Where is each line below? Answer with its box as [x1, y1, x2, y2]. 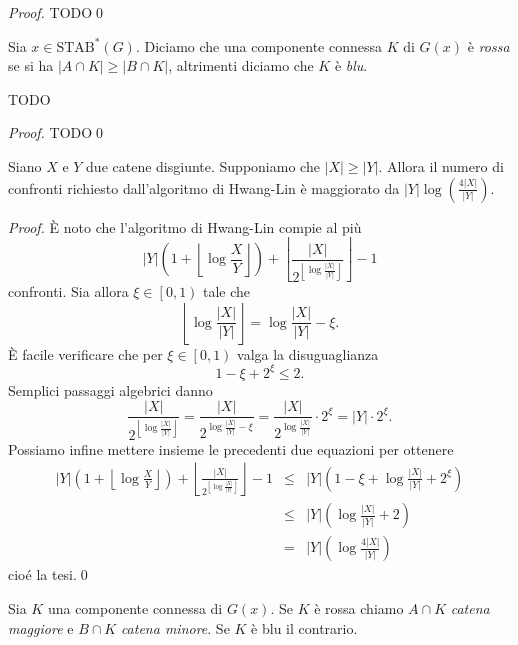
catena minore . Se [120, 617, 230, 638]
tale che [203, 281, 251, 302]
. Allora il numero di [378, 155, 504, 176]
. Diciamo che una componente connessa [135, 35, 383, 56]
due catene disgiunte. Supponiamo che [86, 155, 320, 176]
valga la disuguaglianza [237, 343, 379, 364]
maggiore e [8, 617, 74, 638]
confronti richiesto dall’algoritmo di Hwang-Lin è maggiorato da [8, 177, 400, 198]
